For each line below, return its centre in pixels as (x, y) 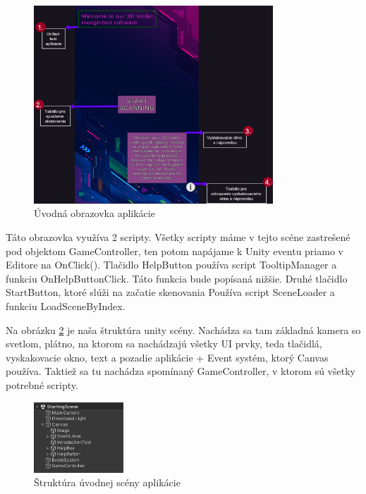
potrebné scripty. (42, 385)
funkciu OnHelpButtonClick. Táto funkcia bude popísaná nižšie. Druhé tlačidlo (177, 278)
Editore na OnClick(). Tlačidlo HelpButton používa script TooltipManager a (171, 265)
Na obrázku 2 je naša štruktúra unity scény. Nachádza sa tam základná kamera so (183, 329)
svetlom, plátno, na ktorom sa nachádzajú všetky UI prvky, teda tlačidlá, (164, 344)
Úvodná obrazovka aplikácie (94, 213)
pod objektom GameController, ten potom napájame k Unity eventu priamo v (175, 251)
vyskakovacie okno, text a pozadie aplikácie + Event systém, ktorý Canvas (167, 357)
